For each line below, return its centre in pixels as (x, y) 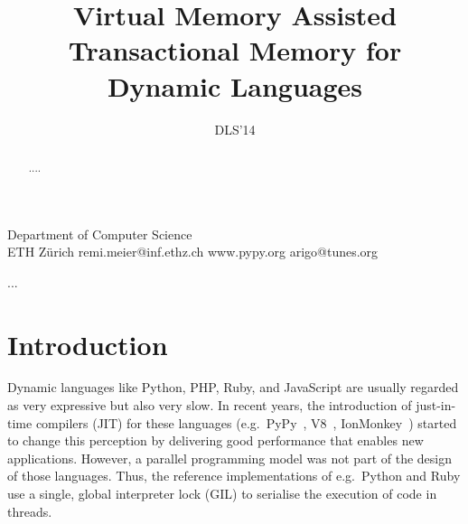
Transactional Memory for (235, 50)
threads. (30, 511)
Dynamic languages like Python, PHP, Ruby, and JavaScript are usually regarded (233, 387)
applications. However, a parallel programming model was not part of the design (229, 458)
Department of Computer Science (100, 234)
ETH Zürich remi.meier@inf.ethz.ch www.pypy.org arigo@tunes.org (193, 252)
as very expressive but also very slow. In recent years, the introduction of (210, 405)
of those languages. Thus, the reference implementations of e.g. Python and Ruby (234, 476)
